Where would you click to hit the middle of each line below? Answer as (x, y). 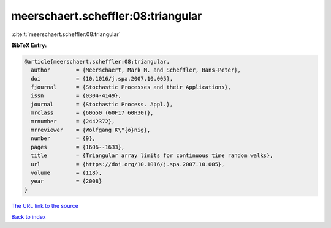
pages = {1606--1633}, (78, 147)
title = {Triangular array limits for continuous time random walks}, (152, 156)
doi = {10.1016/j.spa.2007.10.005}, (102, 79)
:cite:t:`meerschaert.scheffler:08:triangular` (66, 34)
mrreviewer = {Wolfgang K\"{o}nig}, (91, 130)
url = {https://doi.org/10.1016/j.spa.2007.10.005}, (128, 164)
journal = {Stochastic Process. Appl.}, (102, 104)
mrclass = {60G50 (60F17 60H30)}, (92, 113)
